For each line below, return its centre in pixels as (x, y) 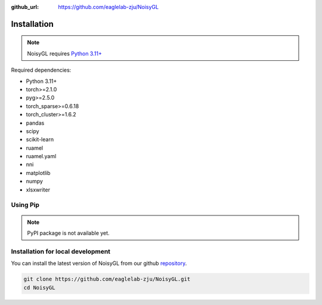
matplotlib (38, 172)
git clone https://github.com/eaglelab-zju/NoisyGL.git (107, 279)
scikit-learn (40, 140)
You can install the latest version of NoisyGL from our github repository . (99, 263)
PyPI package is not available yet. (68, 233)
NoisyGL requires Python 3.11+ (65, 53)
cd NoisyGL (39, 287)
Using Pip (25, 205)
